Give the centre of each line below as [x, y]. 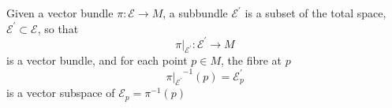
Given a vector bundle [60, 13]
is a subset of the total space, [315, 13]
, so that [58, 28]
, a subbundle [195, 13]
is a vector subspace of [61, 93]
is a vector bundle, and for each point [97, 60]
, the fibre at [252, 60]
